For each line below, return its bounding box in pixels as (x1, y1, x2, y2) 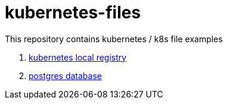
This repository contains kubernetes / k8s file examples (5, 33, 223, 44)
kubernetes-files (5, 2, 141, 23)
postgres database (29, 70, 102, 81)
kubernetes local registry (29, 52, 127, 62)
